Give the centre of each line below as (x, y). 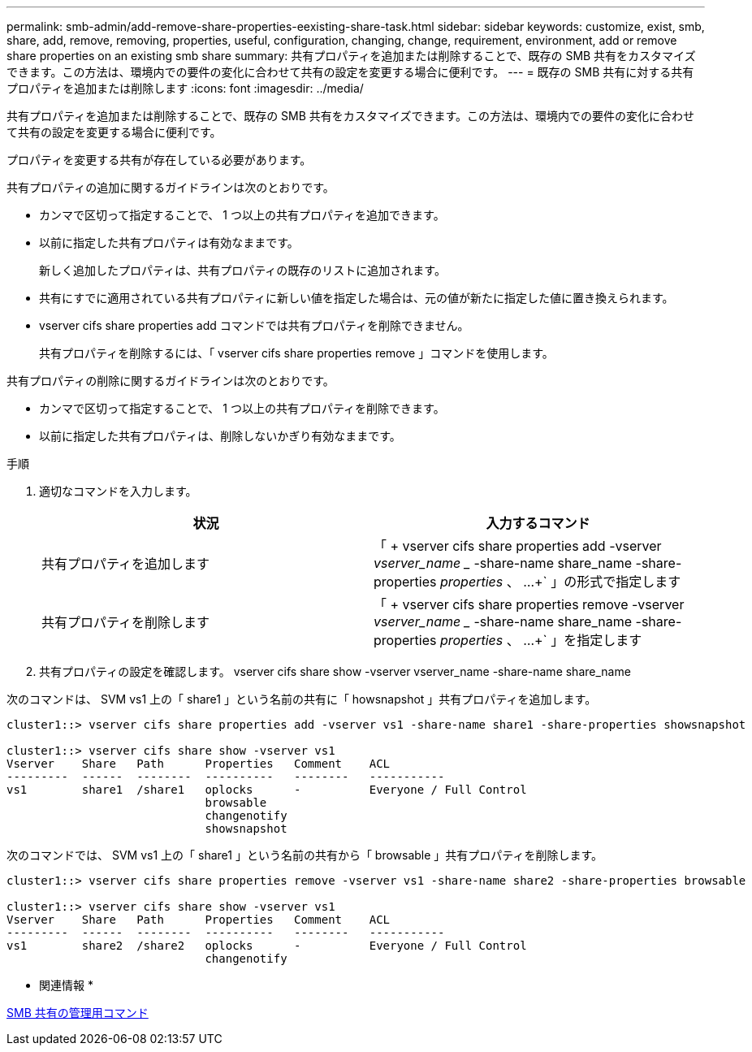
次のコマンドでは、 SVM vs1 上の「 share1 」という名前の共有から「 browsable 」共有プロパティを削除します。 (305, 855)
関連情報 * (66, 985)
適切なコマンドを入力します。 (118, 491)
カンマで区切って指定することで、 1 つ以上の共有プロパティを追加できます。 (242, 215)
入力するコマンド (538, 523)
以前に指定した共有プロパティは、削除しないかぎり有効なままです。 (220, 436)
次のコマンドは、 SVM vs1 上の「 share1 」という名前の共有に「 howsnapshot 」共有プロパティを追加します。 (302, 699)
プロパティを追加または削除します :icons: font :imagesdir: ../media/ (185, 88)
